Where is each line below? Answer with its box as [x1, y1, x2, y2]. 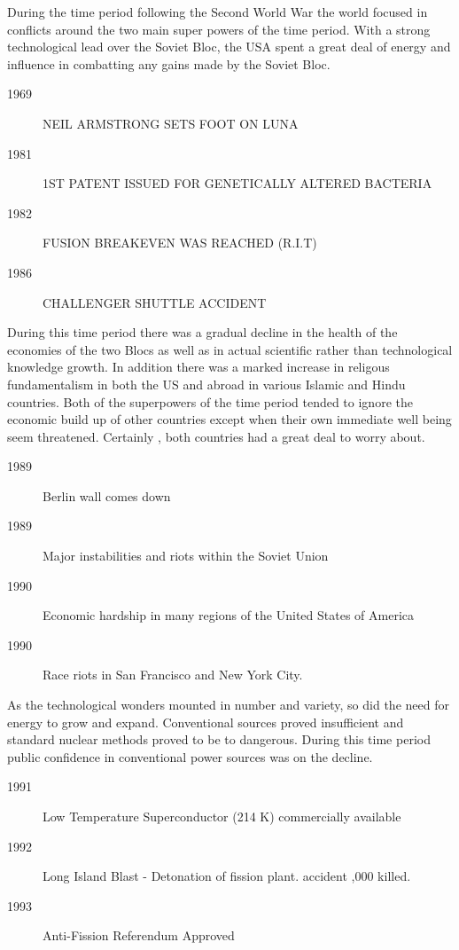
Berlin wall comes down [43, 486, 171, 505]
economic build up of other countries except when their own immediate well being [7, 410, 452, 428]
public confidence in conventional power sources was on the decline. [7, 747, 373, 765]
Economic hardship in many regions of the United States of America [43, 606, 414, 624]
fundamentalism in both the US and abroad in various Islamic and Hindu [7, 374, 406, 393]
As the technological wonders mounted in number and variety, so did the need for [7, 695, 449, 714]
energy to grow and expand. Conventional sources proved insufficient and [7, 712, 404, 731]
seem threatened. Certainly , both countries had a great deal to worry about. [7, 427, 425, 445]
